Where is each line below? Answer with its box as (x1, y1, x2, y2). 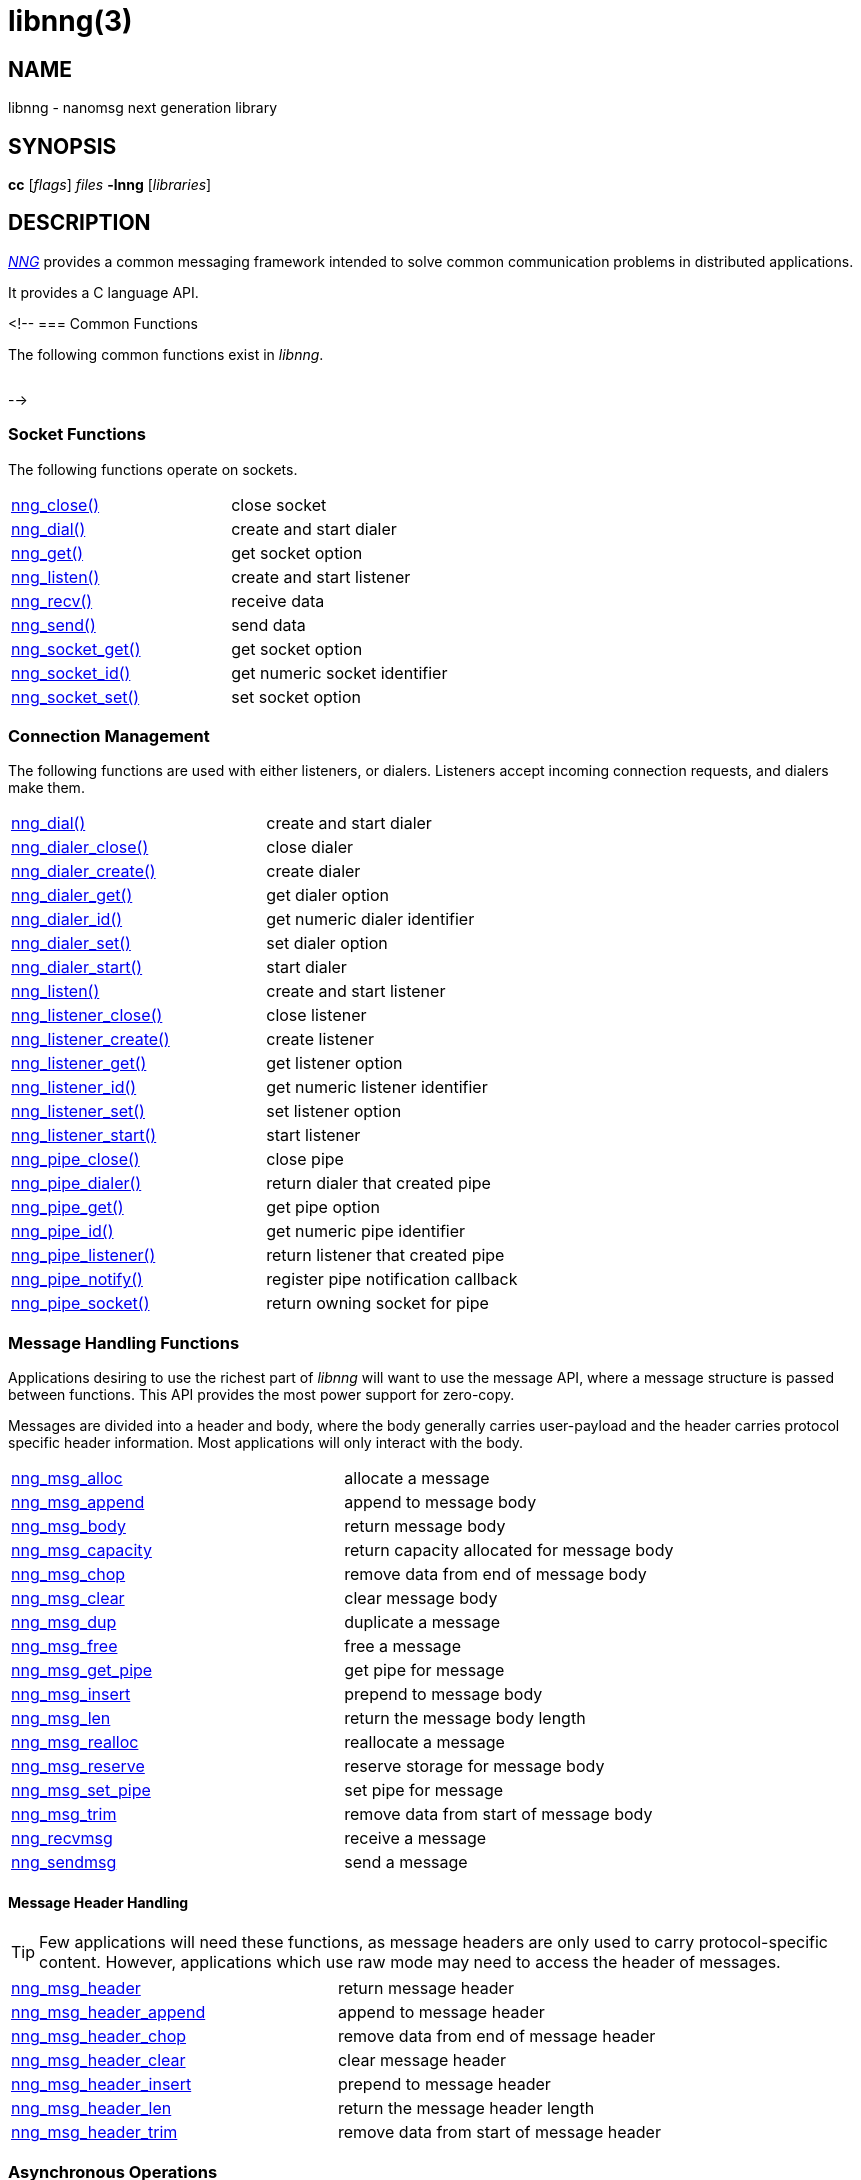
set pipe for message (344, 1780, 504, 1801)
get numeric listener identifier (266, 1077, 488, 1098)
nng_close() (11, 494, 100, 515)
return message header (337, 1978, 514, 1999)
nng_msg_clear (11, 1588, 125, 1609)
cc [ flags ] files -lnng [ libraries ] (8, 176, 212, 194)
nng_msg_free (11, 1636, 118, 1657)
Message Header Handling (8, 1893, 189, 1911)
